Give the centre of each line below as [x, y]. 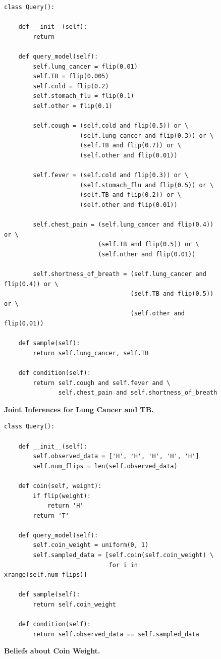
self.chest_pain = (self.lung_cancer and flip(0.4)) [123, 225]
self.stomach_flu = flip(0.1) [84, 96]
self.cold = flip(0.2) [71, 86]
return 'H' [65, 506]
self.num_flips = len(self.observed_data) [105, 466]
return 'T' [51, 515]
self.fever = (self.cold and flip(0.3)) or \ [111, 175]
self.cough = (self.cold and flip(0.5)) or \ [111, 126]
